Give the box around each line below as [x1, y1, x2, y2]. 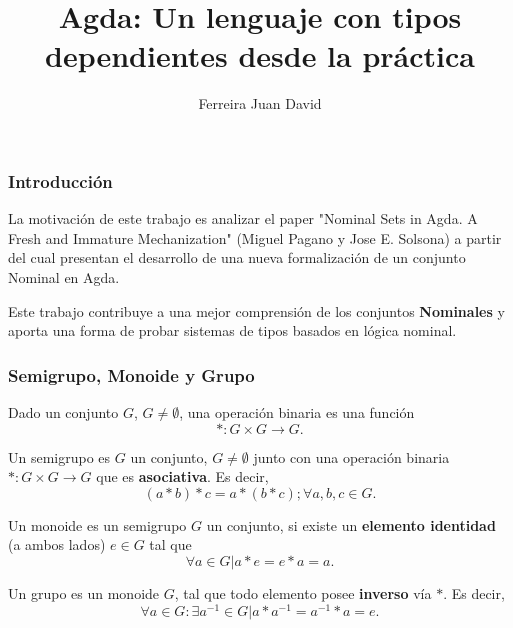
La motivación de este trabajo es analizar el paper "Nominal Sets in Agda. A [8, 208, 478, 229]
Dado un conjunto [8, 401, 119, 422]
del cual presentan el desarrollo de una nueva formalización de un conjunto [8, 247, 466, 268]
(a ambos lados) [8, 534, 106, 555]
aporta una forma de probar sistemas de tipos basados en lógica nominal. [8, 320, 457, 341]
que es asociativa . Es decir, [96, 466, 269, 487]
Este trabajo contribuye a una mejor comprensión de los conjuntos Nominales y [8, 300, 505, 321]
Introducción [8, 168, 113, 193]
